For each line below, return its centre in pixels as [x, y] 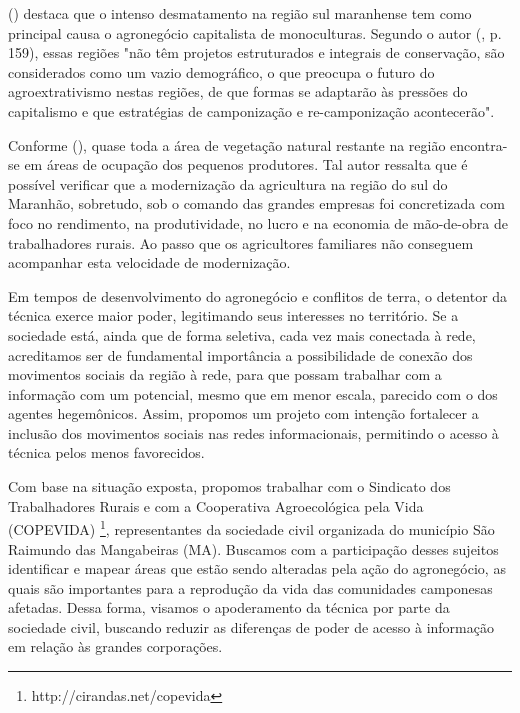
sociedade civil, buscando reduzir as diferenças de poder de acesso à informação [251, 626]
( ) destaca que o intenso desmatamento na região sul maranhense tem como [240, 13]
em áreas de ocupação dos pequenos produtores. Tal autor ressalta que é [246, 164]
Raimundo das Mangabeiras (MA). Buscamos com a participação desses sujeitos [253, 548]
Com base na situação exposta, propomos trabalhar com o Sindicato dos [229, 486]
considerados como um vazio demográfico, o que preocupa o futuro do [221, 71]
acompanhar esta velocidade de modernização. [149, 262]
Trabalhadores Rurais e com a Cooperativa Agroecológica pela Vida [216, 505]
